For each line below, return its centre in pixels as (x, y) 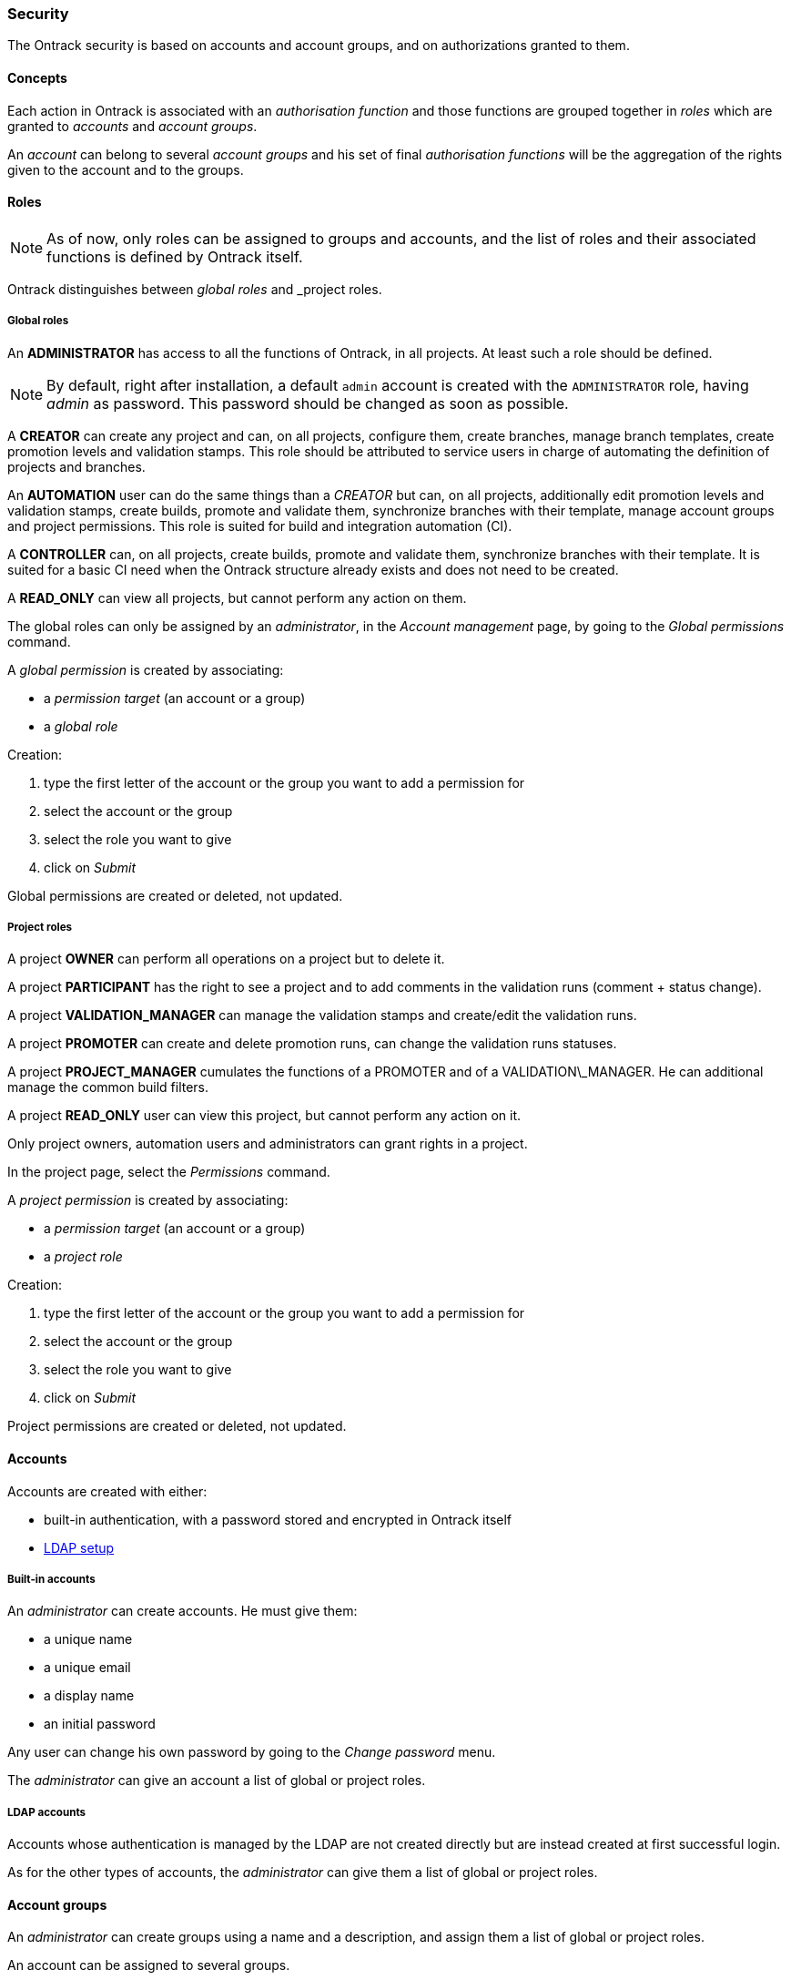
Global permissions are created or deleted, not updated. (175, 895)
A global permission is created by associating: (146, 669)
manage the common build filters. (108, 1087)
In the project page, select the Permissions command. (169, 1172)
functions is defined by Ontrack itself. (175, 256)
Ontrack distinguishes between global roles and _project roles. (195, 289)
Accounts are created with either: (107, 1491)
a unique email (87, 1668)
